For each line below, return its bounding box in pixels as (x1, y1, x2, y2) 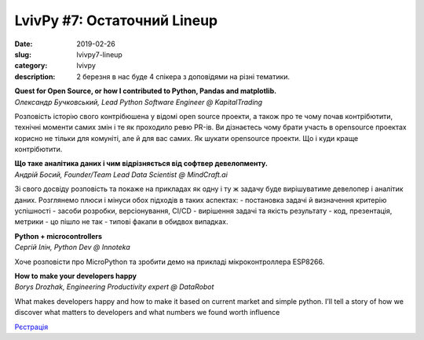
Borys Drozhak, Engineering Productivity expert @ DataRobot (14, 282, 214, 291)
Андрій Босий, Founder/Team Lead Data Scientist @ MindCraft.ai (14, 169, 228, 179)
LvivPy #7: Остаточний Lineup (14, 12, 218, 29)
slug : (14, 49, 31, 59)
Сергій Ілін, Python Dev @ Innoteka (14, 243, 130, 252)
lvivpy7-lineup (76, 49, 123, 59)
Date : (14, 39, 33, 49)
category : (14, 61, 48, 71)
